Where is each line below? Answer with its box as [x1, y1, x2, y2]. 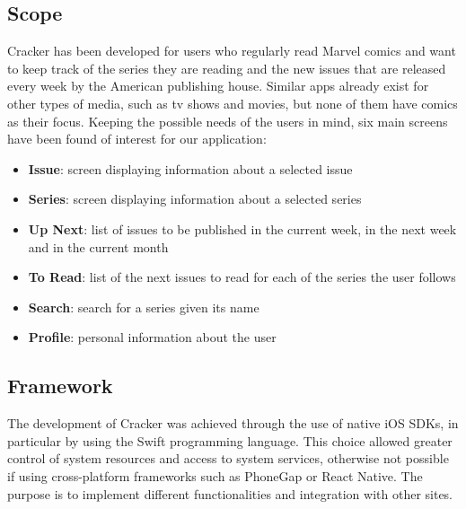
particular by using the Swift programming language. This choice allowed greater [7, 431, 453, 450]
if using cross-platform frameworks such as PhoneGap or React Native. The [7, 466, 423, 485]
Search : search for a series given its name [28, 297, 259, 316]
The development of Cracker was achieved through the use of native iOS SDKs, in [7, 414, 459, 433]
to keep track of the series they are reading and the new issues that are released [7, 58, 446, 77]
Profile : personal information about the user [28, 328, 277, 347]
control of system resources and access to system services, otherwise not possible [7, 449, 449, 468]
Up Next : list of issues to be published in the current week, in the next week [28, 219, 457, 238]
